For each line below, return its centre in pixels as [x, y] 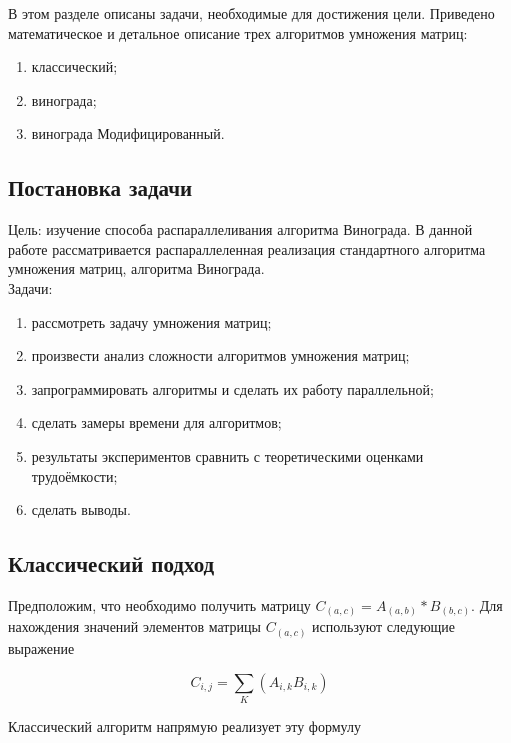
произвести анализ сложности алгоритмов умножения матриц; [220, 355]
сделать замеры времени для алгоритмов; [156, 422]
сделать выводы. [81, 509]
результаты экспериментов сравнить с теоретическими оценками [227, 455]
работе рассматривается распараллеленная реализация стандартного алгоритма [247, 248]
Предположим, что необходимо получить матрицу [159, 604]
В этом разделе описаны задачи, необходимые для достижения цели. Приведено [251, 13]
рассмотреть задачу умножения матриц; [151, 321]
